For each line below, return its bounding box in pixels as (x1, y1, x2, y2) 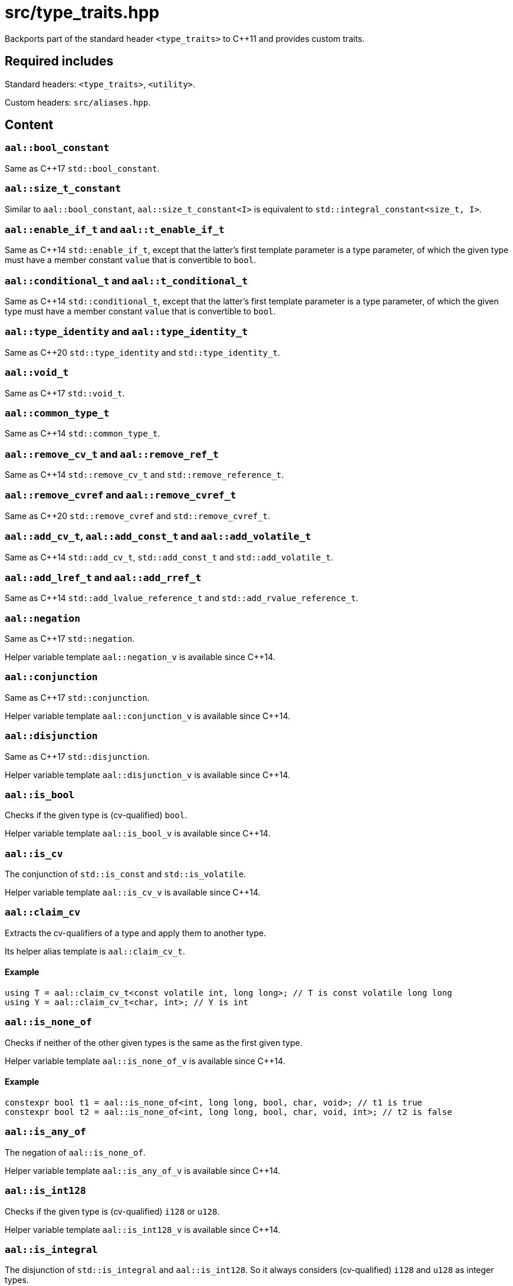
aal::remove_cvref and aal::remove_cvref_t (5, 489, 236, 501)
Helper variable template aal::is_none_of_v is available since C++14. (5, 1055, 285, 1066)
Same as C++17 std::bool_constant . (5, 163, 160, 173)
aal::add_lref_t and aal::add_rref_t (5, 571, 202, 583)
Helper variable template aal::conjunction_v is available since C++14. (5, 710, 291, 721)
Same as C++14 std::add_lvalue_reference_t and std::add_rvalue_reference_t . (5, 593, 359, 603)
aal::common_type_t (5, 407, 110, 419)
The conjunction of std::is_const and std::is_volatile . (5, 869, 246, 880)
